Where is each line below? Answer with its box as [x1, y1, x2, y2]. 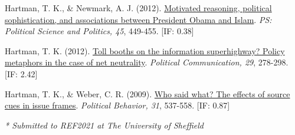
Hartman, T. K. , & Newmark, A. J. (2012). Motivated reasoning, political [5, 2, 272, 14]
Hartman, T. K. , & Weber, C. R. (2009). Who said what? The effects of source [5, 87, 290, 100]
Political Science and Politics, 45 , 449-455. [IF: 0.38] [5, 25, 194, 37]
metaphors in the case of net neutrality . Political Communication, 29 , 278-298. [5, 56, 289, 68]
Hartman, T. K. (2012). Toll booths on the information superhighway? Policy [5, 44, 285, 57]
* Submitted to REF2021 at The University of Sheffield [5, 118, 204, 131]
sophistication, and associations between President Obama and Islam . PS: [5, 13, 272, 25]
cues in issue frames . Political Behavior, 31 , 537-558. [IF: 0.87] [5, 99, 230, 111]
